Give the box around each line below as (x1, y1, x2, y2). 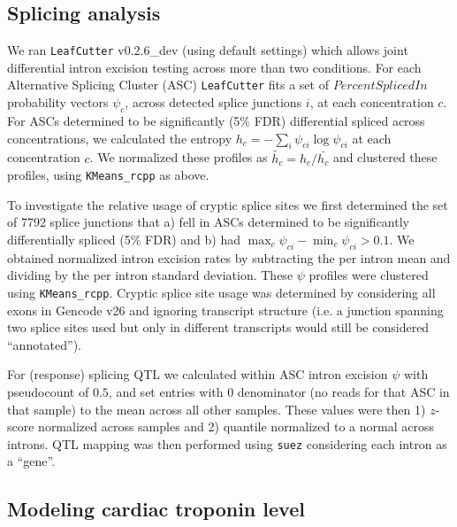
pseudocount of (7, 382, 89, 400)
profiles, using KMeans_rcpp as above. (7, 166, 209, 184)
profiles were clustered (308, 266, 429, 284)
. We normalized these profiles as (89, 148, 268, 167)
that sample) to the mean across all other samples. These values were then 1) (7, 399, 426, 418)
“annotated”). (7, 335, 82, 353)
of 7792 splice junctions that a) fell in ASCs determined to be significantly (7, 213, 409, 231)
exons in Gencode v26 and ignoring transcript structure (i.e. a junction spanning (7, 300, 444, 319)
